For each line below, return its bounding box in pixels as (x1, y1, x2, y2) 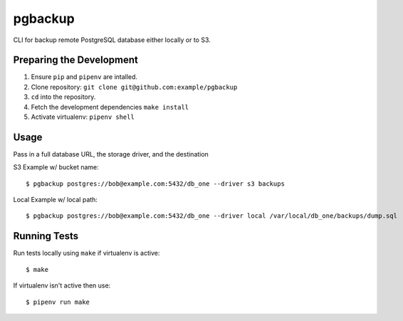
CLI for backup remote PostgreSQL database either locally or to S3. (13, 36, 211, 44)
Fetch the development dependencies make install (31, 102, 189, 111)
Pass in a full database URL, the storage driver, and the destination (13, 149, 209, 158)
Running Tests (13, 230, 78, 242)
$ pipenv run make (26, 298, 90, 306)
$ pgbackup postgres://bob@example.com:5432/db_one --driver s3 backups (26, 179, 285, 188)
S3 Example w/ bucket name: (13, 163, 99, 172)
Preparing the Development (13, 54, 139, 66)
